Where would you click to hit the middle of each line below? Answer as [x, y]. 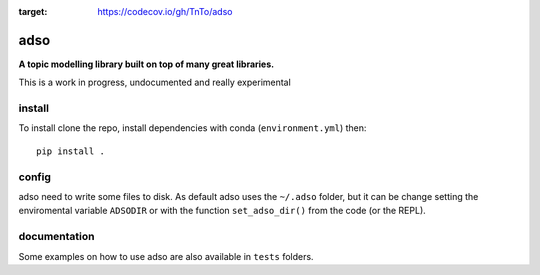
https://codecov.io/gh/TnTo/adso [165, 11]
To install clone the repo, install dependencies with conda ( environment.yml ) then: [192, 128]
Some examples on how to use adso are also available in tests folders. [166, 256]
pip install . [70, 151]
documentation [56, 237]
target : [33, 11]
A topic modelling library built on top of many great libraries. [146, 64]
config [35, 177]
